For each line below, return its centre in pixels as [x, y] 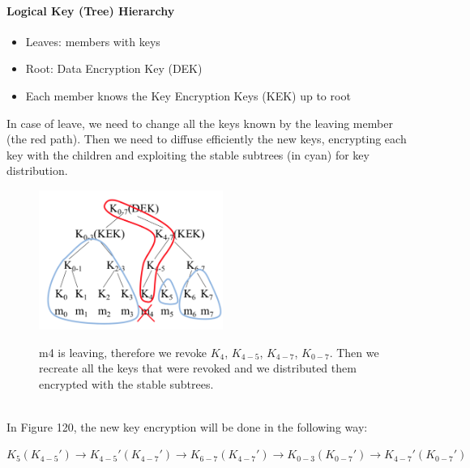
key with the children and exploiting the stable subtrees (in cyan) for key [188, 154]
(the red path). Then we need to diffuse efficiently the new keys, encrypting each [207, 139]
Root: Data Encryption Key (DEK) [114, 68]
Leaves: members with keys [93, 41]
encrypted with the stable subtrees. [126, 383]
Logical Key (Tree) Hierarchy [91, 10]
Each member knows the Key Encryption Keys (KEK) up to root [188, 95]
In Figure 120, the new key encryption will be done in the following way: [187, 426]
